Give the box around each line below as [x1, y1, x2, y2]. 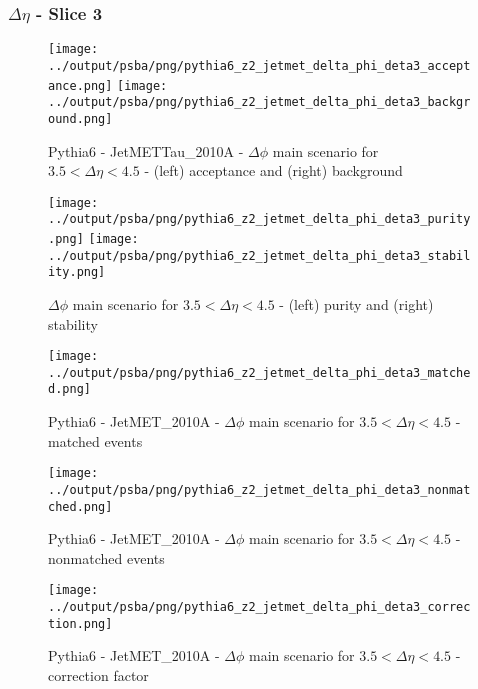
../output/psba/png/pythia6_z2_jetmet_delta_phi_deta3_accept [48, 58, 471, 73]
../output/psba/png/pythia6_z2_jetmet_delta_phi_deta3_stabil [48, 248, 471, 263]
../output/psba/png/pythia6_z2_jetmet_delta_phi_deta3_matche [48, 365, 471, 380]
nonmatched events [48, 547, 165, 568]
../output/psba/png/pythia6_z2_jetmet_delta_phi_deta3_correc [48, 600, 471, 615]
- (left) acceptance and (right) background [144, 160, 403, 181]
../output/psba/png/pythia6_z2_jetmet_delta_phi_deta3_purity [48, 212, 471, 227]
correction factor [48, 665, 149, 686]
